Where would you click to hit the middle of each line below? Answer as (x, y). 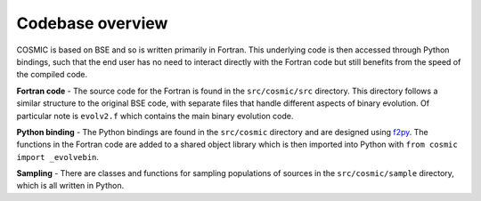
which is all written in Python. (70, 186)
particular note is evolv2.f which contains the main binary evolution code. (155, 116)
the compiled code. (52, 75)
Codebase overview (92, 23)
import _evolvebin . (58, 157)
